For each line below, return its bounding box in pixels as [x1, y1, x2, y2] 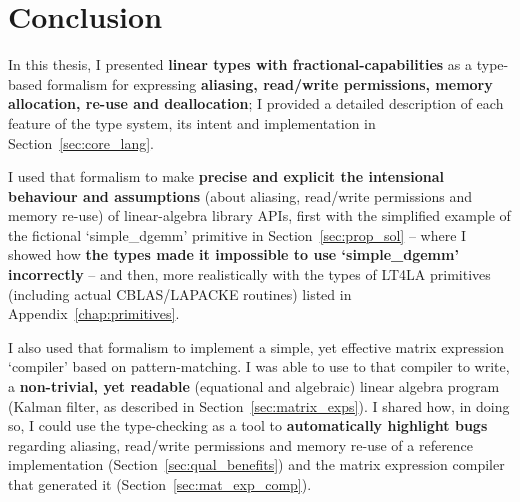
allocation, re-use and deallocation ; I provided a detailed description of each [8, 93, 504, 114]
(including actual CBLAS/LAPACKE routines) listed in [8, 283, 352, 304]
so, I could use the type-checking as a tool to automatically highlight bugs [8, 415, 488, 436]
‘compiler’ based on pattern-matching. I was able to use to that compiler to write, [8, 356, 510, 377]
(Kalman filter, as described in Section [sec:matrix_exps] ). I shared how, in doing [8, 395, 510, 416]
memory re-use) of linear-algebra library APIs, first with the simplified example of [8, 205, 511, 226]
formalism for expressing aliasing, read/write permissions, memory [46, 73, 493, 94]
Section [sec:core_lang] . [8, 132, 154, 153]
